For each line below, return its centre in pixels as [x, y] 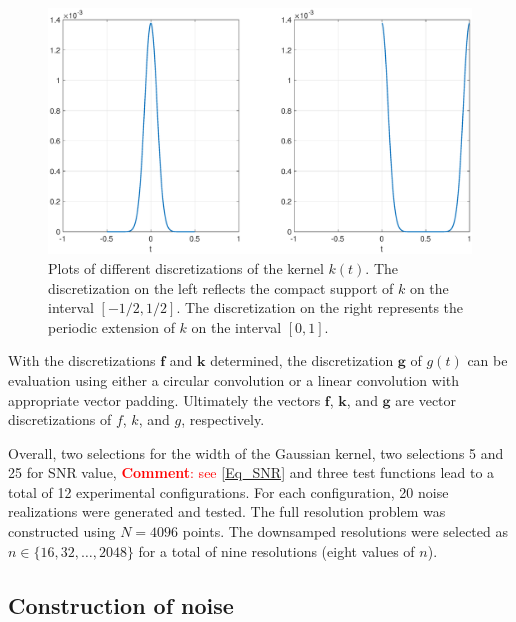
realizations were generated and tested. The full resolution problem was [227, 511]
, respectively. [223, 419]
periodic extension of [111, 326]
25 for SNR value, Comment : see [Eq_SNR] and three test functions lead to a [251, 472]
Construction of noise [121, 604]
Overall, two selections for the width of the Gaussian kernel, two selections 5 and [256, 452]
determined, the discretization [302, 360]
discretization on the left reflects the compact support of [221, 287]
